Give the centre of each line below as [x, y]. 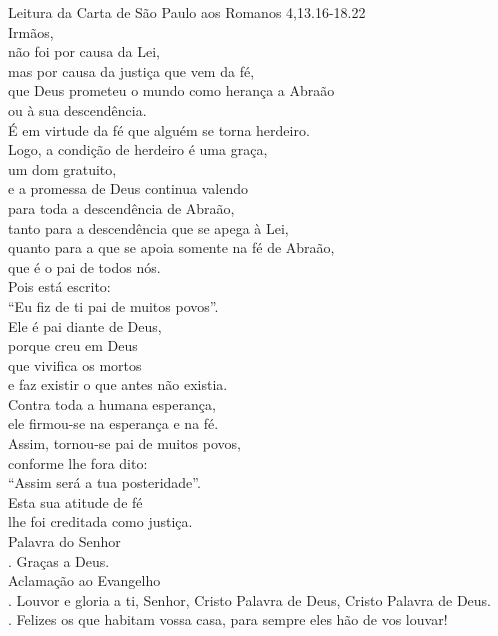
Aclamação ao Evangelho [84, 580]
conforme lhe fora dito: [78, 462]
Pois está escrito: [59, 286]
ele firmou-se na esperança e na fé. [113, 423]
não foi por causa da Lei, [84, 51]
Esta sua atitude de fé [75, 501]
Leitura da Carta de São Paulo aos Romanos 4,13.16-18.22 [187, 12]
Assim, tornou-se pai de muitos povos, [124, 443]
